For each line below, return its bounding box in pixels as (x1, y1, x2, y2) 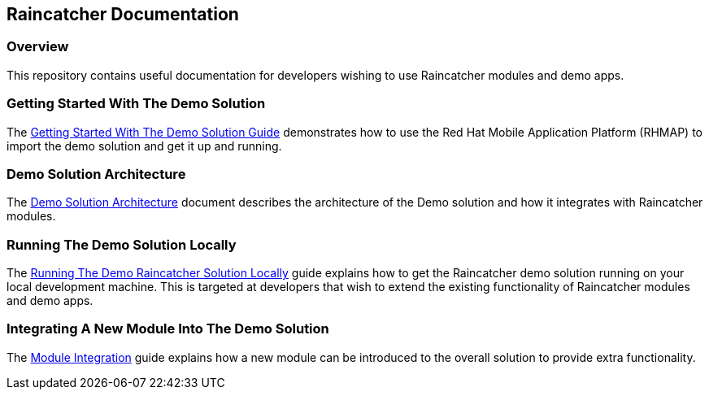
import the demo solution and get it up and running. (7, 138, 282, 153)
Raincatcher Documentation (7, 4, 239, 24)
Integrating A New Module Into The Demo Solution (7, 320, 329, 337)
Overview (7, 38, 69, 55)
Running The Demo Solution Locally (7, 236, 237, 253)
